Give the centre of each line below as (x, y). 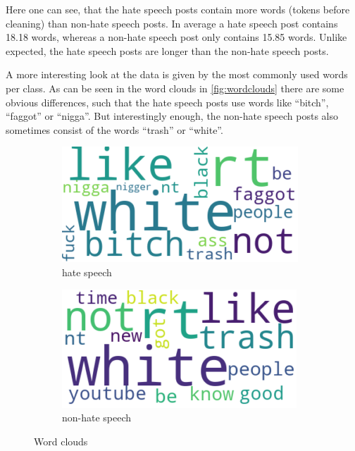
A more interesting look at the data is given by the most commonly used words (177, 74)
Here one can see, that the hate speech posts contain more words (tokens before (178, 9)
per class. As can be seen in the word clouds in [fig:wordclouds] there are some (175, 88)
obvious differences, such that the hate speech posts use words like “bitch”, (167, 102)
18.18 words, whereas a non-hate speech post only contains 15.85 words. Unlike (176, 37)
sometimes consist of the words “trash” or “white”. (114, 129)
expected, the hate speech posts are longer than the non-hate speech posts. (167, 50)
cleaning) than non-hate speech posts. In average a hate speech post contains (172, 23)
